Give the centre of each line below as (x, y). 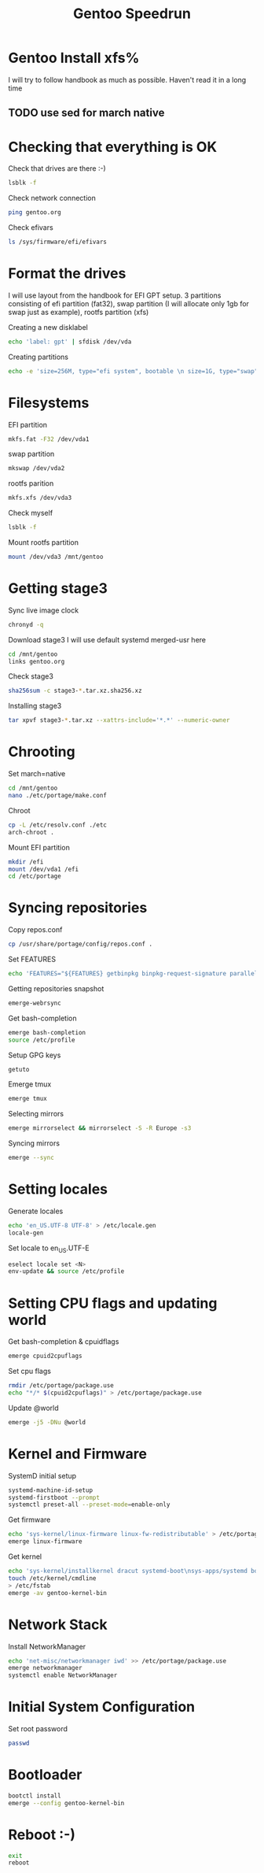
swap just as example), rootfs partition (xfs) (79, 312)
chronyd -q (26, 624)
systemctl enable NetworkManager (63, 1675)
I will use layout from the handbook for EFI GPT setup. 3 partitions (115, 295)
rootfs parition (31, 483)
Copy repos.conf (35, 930)
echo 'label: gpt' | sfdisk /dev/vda (70, 342)
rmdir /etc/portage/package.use (61, 1386)
